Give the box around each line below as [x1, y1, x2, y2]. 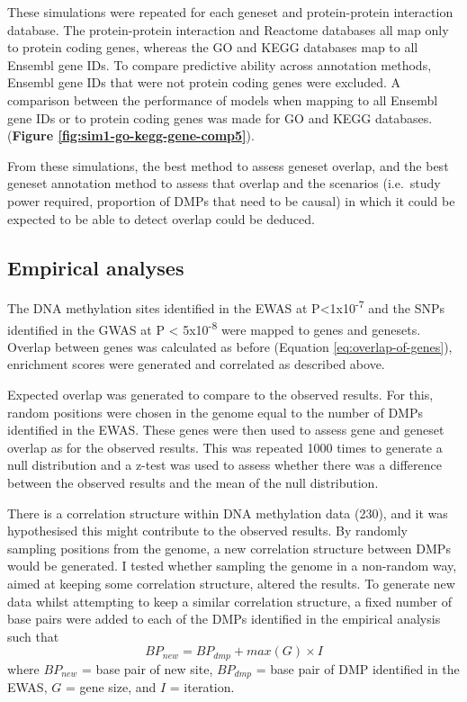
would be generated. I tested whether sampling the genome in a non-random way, [7, 556, 457, 575]
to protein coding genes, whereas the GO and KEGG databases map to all [7, 38, 418, 57]
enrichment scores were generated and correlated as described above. [7, 355, 385, 373]
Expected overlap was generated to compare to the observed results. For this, [7, 385, 434, 404]
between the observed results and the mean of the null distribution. [7, 472, 379, 491]
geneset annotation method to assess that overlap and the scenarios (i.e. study [7, 174, 441, 193]
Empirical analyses [7, 253, 184, 281]
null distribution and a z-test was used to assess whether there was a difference [7, 455, 442, 474]
